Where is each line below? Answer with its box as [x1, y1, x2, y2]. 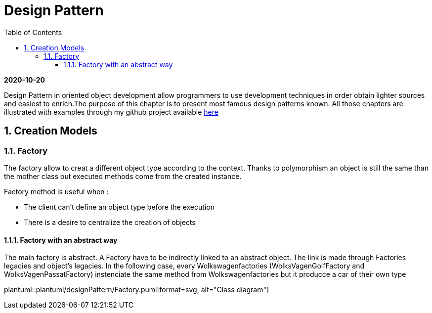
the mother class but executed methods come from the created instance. [4, 172, 242, 180]
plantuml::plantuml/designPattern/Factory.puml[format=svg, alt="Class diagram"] [4, 285, 269, 294]
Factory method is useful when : [4, 187, 109, 196]
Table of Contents [4, 28, 62, 37]
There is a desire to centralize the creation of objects [24, 218, 196, 226]
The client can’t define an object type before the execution [24, 202, 215, 211]
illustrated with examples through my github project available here [4, 107, 218, 116]
